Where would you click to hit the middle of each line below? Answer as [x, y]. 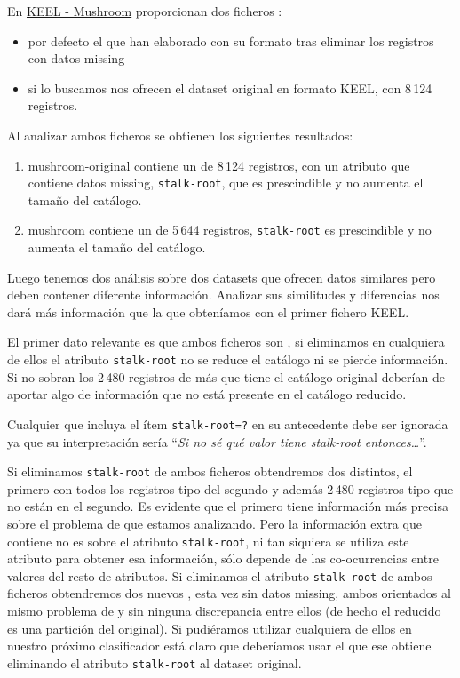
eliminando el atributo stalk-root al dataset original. [155, 662]
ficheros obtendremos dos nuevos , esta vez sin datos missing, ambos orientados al [229, 593]
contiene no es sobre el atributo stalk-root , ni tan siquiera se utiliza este [208, 541]
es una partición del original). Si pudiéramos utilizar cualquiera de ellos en [210, 628]
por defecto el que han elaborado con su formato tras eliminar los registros [231, 40]
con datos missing [76, 58]
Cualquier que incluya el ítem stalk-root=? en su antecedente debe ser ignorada [228, 423]
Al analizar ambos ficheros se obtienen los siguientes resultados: [180, 135]
